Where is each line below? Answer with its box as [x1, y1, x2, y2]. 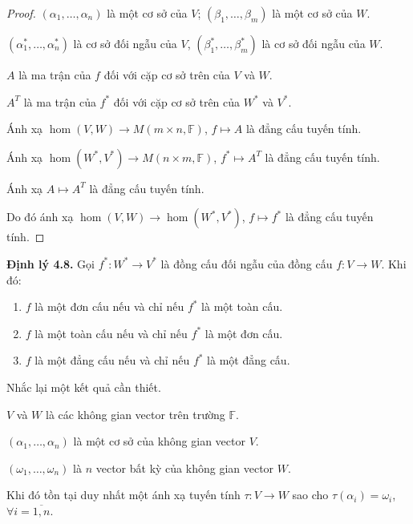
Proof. [6, 5, 36, 21]
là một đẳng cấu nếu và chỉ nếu [34, 352, 190, 369]
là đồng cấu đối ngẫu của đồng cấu [160, 255, 333, 272]
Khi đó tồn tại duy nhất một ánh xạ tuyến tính [6, 486, 241, 503]
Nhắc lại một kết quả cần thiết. [6, 378, 161, 395]
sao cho [292, 486, 329, 503]
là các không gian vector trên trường [45, 405, 225, 422]
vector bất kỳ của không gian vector [95, 459, 274, 476]
